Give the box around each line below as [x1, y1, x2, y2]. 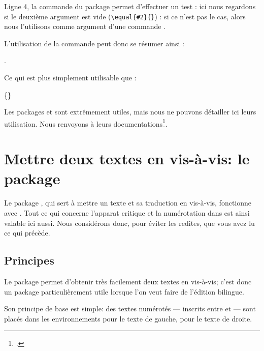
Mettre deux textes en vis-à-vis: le [4, 148, 250, 169]
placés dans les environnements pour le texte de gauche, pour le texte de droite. [4, 313, 252, 324]
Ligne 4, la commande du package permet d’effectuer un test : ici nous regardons [4, 1, 256, 11]
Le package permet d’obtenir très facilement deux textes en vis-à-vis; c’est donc [4, 276, 252, 286]
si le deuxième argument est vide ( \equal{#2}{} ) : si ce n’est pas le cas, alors [4, 11, 246, 21]
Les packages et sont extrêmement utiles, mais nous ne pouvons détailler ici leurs [4, 106, 256, 117]
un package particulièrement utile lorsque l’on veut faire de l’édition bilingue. [4, 286, 244, 297]
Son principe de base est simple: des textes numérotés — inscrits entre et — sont [4, 303, 256, 314]
